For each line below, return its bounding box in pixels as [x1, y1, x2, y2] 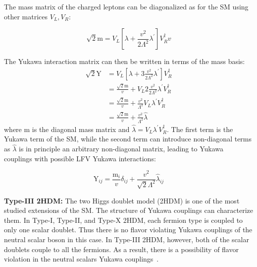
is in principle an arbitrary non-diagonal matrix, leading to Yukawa [19, 143, 223, 154]
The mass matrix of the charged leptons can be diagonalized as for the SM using [4, 1, 249, 11]
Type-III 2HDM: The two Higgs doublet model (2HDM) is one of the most [4, 195, 240, 205]
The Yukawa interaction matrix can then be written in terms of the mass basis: [4, 56, 245, 67]
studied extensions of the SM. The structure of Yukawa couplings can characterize [4, 205, 253, 215]
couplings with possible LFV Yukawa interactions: [4, 153, 156, 163]
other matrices [4, 11, 48, 21]
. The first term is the [166, 124, 233, 134]
